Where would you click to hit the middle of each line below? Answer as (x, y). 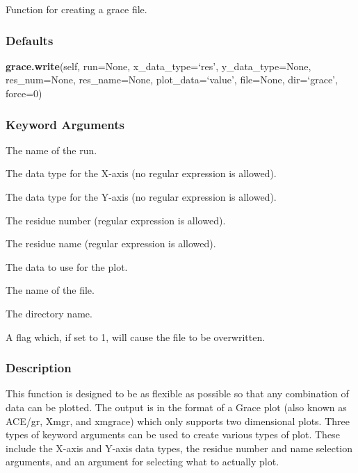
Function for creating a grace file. (76, 9)
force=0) (24, 93)
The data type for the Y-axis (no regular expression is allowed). (141, 197)
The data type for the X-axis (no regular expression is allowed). (141, 173)
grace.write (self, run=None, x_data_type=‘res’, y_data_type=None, (158, 66)
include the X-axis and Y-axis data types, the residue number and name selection (179, 448)
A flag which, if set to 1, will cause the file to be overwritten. (136, 337)
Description (39, 368)
